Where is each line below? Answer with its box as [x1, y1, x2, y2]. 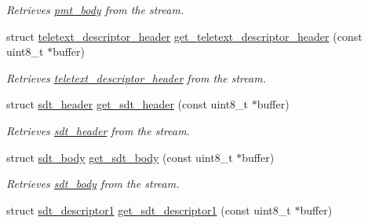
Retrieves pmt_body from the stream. [6, 2, 184, 17]
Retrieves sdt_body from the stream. [6, 175, 180, 192]
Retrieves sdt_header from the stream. [6, 122, 190, 138]
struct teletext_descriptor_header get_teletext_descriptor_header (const [6, 28, 363, 44]
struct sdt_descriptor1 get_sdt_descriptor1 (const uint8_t [6, 201, 291, 218]
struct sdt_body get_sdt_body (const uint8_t [6, 149, 233, 165]
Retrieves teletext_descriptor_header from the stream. [6, 69, 266, 86]
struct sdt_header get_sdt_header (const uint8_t [6, 96, 249, 112]
